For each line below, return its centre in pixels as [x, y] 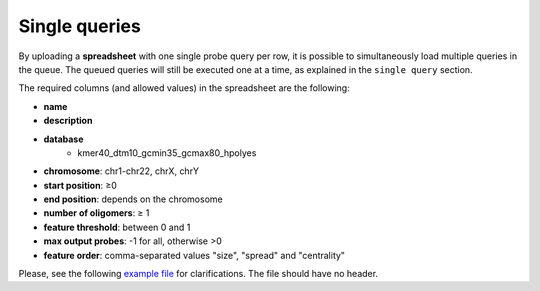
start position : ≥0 [80, 185]
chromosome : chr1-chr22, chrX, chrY [121, 171]
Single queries [80, 26]
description [68, 121]
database [63, 139]
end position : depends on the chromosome [133, 199]
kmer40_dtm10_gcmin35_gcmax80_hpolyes [167, 152]
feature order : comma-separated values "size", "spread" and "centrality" [194, 255]
